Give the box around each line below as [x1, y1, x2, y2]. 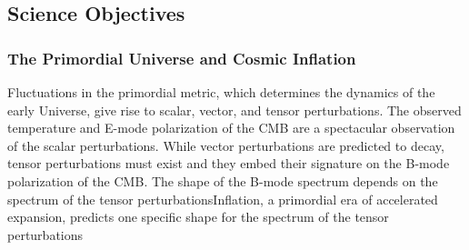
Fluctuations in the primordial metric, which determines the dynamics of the [7, 83, 435, 101]
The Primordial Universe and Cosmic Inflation [7, 46, 356, 69]
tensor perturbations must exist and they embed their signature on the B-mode [7, 154, 450, 173]
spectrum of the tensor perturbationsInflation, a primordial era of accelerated [7, 189, 438, 208]
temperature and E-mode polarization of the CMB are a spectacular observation [7, 118, 455, 137]
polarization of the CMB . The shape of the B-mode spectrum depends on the [7, 171, 438, 190]
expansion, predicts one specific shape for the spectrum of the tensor [7, 207, 389, 226]
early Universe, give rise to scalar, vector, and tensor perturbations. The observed [7, 100, 462, 119]
